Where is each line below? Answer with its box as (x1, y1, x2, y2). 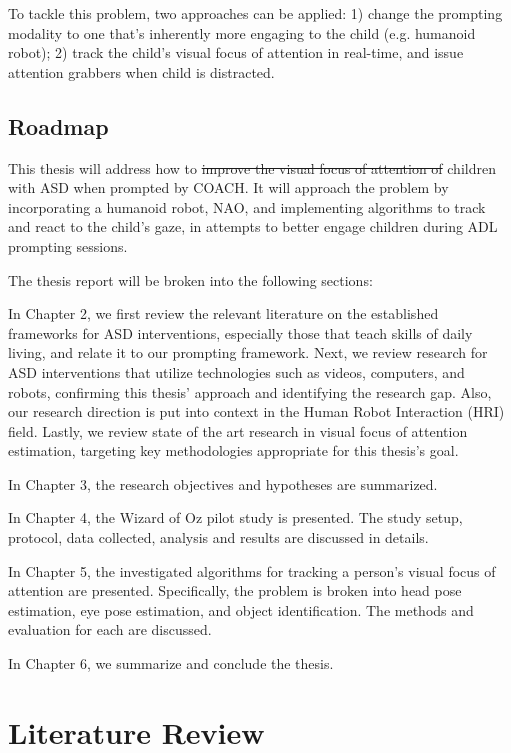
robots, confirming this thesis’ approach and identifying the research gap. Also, (8, 381, 492, 402)
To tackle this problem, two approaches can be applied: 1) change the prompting (8, 3, 503, 23)
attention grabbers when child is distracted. (8, 61, 275, 82)
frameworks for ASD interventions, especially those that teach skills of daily (8, 322, 473, 343)
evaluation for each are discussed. (8, 619, 212, 640)
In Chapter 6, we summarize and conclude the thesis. (8, 653, 334, 674)
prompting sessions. (8, 235, 128, 256)
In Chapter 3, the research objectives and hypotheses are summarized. (8, 473, 438, 494)
